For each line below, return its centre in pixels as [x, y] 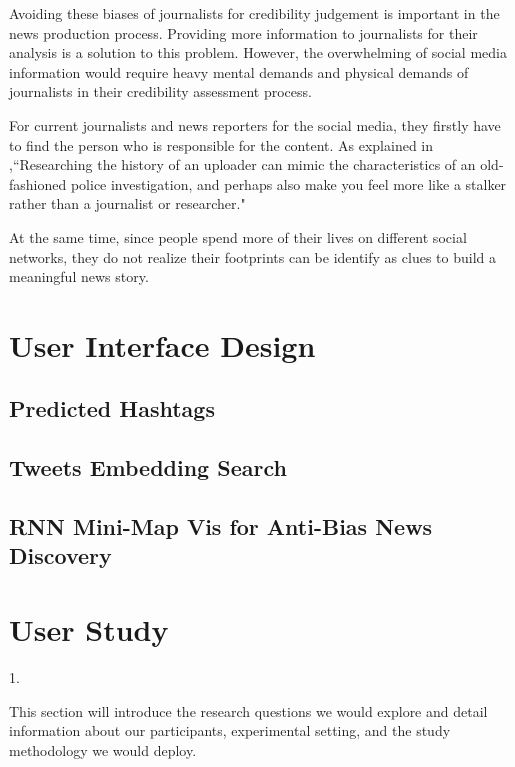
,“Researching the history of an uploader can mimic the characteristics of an [242, 164]
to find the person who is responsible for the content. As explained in [221, 144]
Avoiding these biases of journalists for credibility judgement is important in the [254, 13]
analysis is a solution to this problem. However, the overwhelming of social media [258, 52]
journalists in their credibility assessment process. [160, 91]
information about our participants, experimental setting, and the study [230, 730]
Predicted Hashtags [112, 408]
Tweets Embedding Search [148, 467]
